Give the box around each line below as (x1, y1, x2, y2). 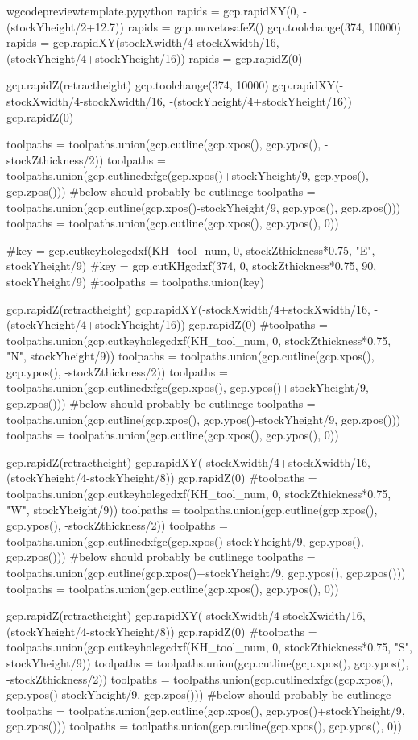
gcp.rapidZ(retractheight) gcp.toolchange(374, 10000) (6, 77, 269, 94)
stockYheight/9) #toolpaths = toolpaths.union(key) (6, 272, 264, 289)
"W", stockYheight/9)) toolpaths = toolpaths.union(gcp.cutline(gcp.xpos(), (6, 501, 378, 518)
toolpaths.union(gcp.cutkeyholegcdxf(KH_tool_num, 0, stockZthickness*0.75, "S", (6, 638, 412, 655)
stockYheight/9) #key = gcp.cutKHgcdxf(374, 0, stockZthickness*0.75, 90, (6, 257, 377, 274)
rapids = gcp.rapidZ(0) (188, 49, 303, 66)
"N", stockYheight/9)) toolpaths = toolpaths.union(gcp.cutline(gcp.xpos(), (6, 347, 375, 364)
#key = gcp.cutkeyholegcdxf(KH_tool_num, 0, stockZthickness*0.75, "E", (6, 241, 375, 258)
